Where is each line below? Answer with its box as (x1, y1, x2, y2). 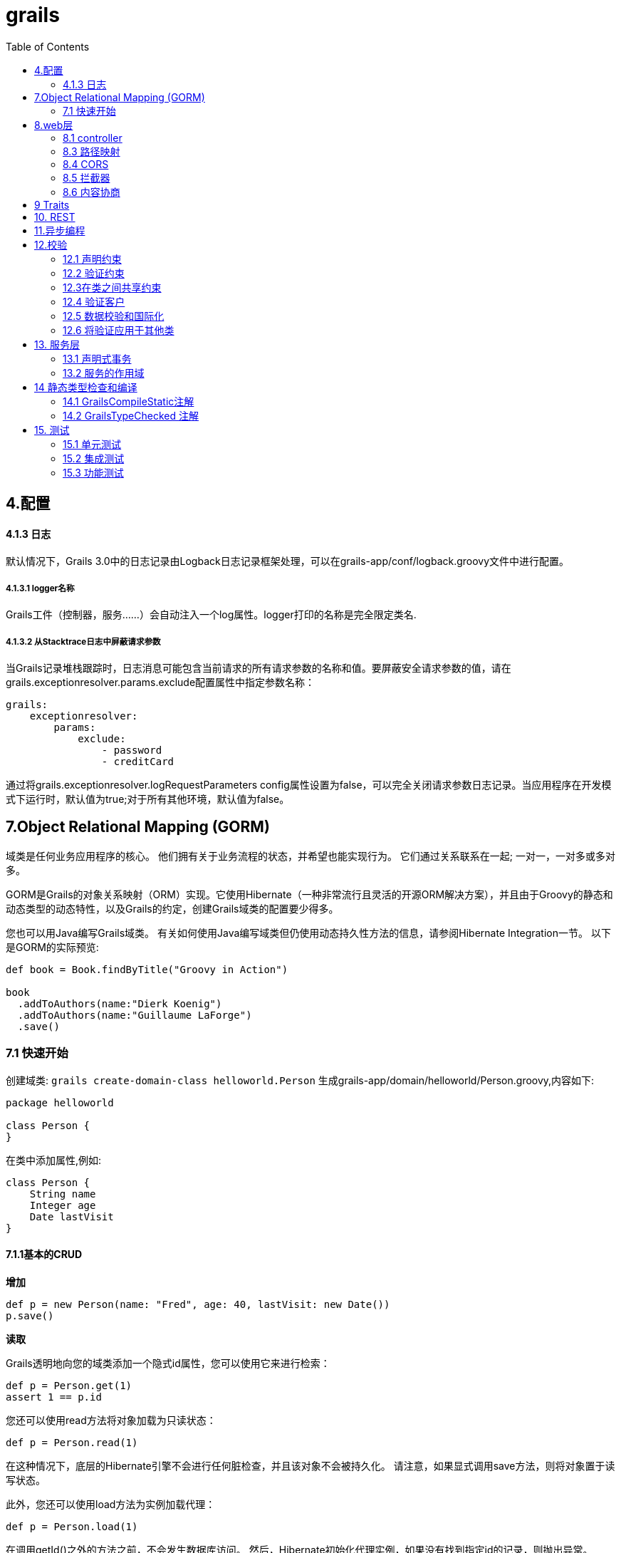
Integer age (29, 1199, 96, 1211)
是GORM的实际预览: (6, 940, 99, 953)
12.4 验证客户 (63, 295, 125, 308)
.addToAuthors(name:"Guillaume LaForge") (17, 1009, 252, 1021)
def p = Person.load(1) (6, 1520, 138, 1532)
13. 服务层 (34, 338, 80, 350)
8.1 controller (63, 131, 122, 144)
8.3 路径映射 (63, 145, 120, 157)
